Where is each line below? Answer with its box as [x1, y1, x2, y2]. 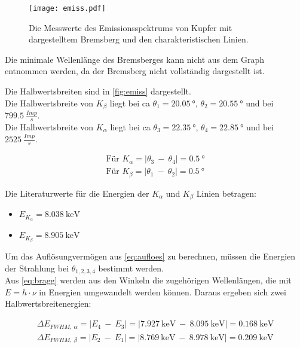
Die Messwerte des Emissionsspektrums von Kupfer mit [29, 21, 232, 33]
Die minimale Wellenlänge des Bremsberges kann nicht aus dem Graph [5, 53, 265, 65]
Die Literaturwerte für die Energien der [5, 187, 149, 199]
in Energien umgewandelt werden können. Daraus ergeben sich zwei [39, 285, 286, 298]
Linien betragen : [196, 187, 256, 199]
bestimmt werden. [98, 261, 164, 274]
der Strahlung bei [5, 261, 69, 274]
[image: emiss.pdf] [29, 4, 106, 13]
